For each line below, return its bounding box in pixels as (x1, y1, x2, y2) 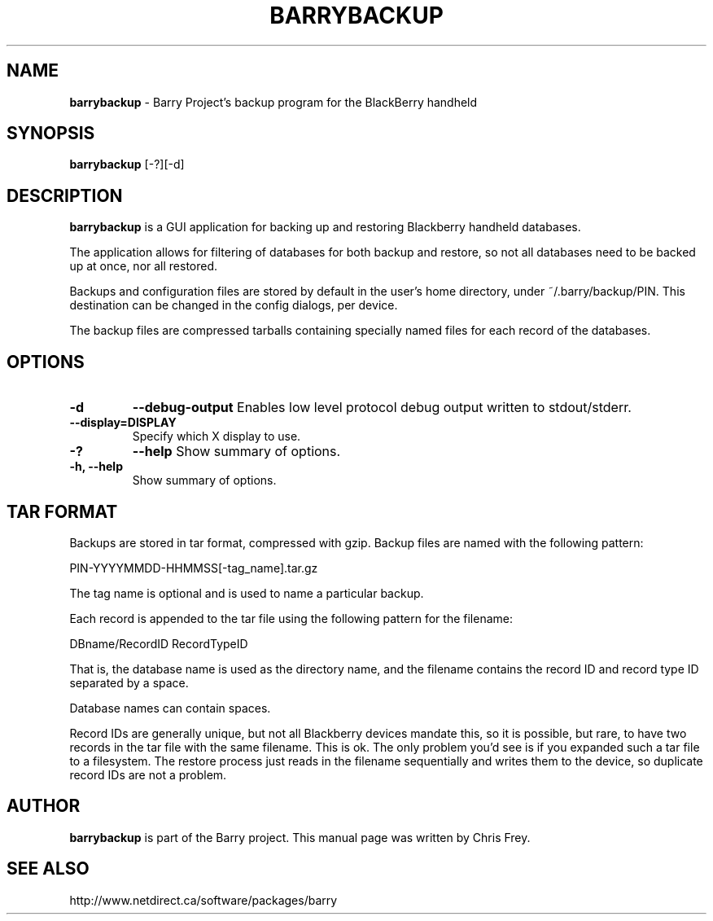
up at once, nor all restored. (69, 259, 218, 274)
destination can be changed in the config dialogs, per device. (69, 298, 398, 313)
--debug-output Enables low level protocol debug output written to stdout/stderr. (132, 399, 632, 416)
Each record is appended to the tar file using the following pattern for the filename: (69, 611, 513, 625)
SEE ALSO (7, 858, 90, 879)
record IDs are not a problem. (69, 767, 227, 782)
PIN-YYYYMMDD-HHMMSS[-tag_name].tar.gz (69, 560, 318, 575)
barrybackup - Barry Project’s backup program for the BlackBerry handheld (69, 94, 478, 109)
